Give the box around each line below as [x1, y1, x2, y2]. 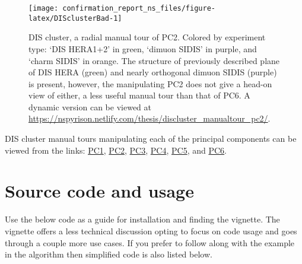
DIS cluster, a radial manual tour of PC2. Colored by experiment [28, 31, 266, 43]
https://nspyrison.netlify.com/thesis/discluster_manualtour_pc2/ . [28, 112, 271, 125]
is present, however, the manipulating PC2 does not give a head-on [28, 77, 272, 90]
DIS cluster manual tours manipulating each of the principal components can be [5, 132, 297, 145]
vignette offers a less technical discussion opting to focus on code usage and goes [5, 224, 297, 237]
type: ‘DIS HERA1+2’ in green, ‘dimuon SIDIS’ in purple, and [28, 42, 257, 55]
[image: [28, 4, 59, 12]
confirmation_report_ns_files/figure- [62, 4, 215, 12]
